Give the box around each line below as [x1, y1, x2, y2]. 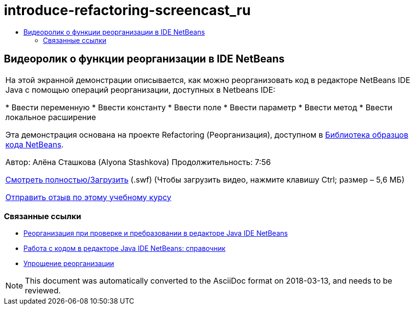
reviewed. [25, 286, 61, 296]
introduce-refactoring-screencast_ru [4, 2, 251, 19]
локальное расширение [5, 112, 96, 122]
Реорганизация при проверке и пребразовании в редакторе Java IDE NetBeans [23, 229, 288, 238]
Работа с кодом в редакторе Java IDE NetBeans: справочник [23, 244, 226, 253]
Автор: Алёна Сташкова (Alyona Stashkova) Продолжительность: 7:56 [5, 157, 271, 167]
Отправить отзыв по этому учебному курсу [5, 192, 171, 202]
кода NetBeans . [5, 139, 64, 149]
